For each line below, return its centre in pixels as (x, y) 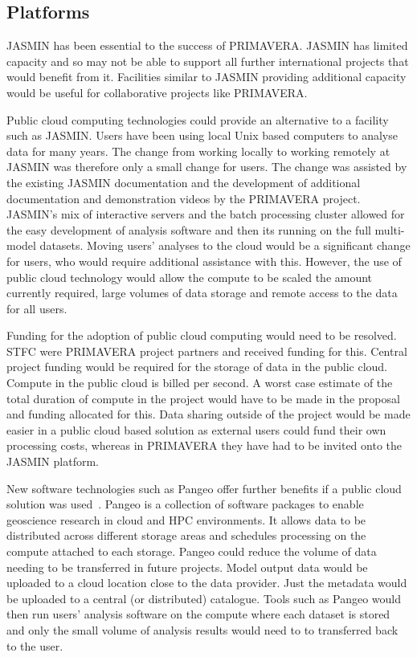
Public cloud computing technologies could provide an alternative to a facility (198, 119)
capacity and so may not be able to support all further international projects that (208, 61)
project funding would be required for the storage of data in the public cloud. (197, 367)
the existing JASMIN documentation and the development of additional (184, 182)
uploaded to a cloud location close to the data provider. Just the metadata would (207, 583)
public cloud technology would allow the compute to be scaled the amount (190, 277)
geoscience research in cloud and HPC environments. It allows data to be (186, 519)
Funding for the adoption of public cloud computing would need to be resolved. (202, 335)
